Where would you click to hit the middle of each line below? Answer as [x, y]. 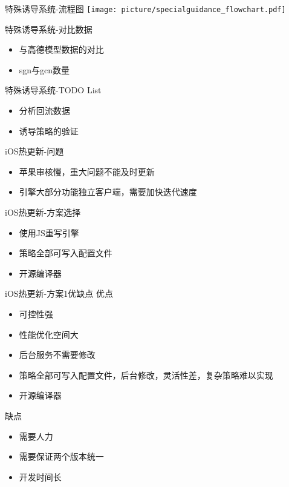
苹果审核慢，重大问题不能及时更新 [87, 171]
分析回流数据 [44, 111]
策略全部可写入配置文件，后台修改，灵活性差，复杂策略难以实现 [146, 375]
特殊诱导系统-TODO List [53, 90]
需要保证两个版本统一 [61, 456]
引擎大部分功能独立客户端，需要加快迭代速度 [108, 192]
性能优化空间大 [49, 334]
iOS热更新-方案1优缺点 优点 [59, 293]
